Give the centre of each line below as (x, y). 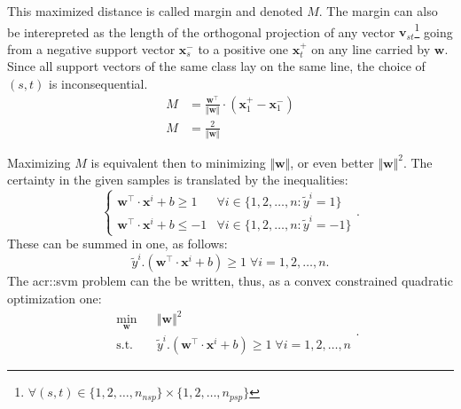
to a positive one (243, 48)
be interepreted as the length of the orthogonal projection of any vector (201, 31)
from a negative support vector (91, 48)
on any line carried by (371, 48)
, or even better (332, 162)
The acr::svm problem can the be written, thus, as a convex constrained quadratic (230, 281)
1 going (434, 30)
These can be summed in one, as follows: (117, 244)
